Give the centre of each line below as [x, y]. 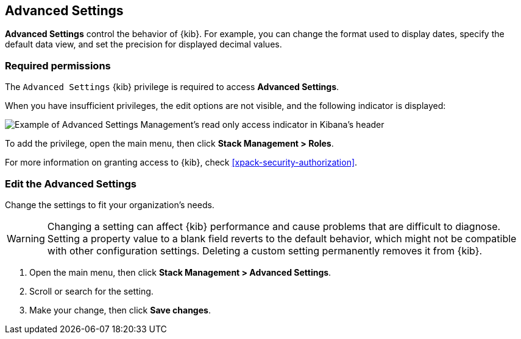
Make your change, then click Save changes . [120, 310]
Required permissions [58, 65]
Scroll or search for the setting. [91, 291]
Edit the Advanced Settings [71, 183]
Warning [26, 238]
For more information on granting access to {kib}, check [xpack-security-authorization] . [181, 163]
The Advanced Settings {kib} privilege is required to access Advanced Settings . [172, 87]
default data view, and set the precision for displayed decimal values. [144, 44]
